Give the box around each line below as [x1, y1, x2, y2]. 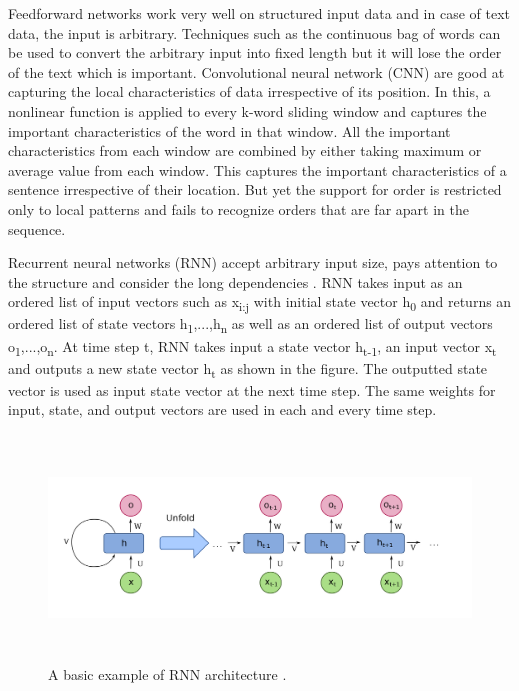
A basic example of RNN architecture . [48, 664, 287, 685]
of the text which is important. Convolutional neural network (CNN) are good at [8, 61, 505, 82]
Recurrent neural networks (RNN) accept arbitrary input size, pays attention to [8, 252, 498, 273]
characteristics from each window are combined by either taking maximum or [8, 140, 482, 161]
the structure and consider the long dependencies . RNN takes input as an [8, 271, 463, 292]
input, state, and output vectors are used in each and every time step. [8, 399, 437, 420]
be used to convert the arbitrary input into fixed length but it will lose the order [8, 42, 502, 63]
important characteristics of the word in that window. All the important [8, 120, 451, 141]
